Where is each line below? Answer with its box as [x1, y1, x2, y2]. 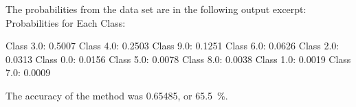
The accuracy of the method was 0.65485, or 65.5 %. [5, 88, 228, 102]
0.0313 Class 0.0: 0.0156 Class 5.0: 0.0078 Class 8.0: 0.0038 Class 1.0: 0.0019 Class [5, 51, 351, 66]
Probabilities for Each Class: [5, 15, 126, 29]
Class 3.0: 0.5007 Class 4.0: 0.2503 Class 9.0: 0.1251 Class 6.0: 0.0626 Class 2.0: [5, 38, 340, 53]
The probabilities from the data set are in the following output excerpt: [5, 2, 307, 16]
